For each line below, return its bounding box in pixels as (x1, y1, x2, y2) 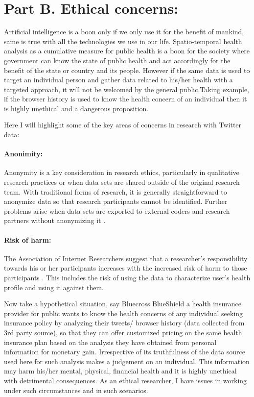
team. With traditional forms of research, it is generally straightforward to (4, 186, 227, 197)
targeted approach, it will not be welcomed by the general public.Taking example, (4, 84, 250, 94)
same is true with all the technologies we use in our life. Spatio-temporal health (4, 36, 242, 46)
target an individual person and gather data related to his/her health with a (4, 74, 233, 85)
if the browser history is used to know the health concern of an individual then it (4, 94, 247, 104)
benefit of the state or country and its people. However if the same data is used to (4, 65, 250, 75)
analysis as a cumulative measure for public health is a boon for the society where (4, 46, 250, 56)
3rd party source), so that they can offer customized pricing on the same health (4, 327, 242, 337)
